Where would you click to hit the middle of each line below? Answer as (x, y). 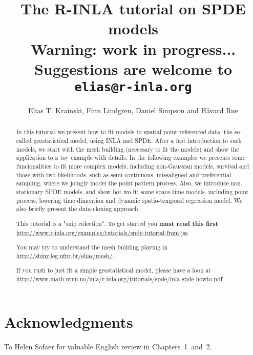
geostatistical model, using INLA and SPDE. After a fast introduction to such (138, 141)
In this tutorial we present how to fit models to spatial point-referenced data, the (124, 132)
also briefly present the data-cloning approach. (78, 209)
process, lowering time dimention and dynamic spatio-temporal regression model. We (129, 200)
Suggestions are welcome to (133, 68)
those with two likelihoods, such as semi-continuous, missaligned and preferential (124, 174)
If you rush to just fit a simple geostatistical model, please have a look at (113, 270)
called (24, 141)
